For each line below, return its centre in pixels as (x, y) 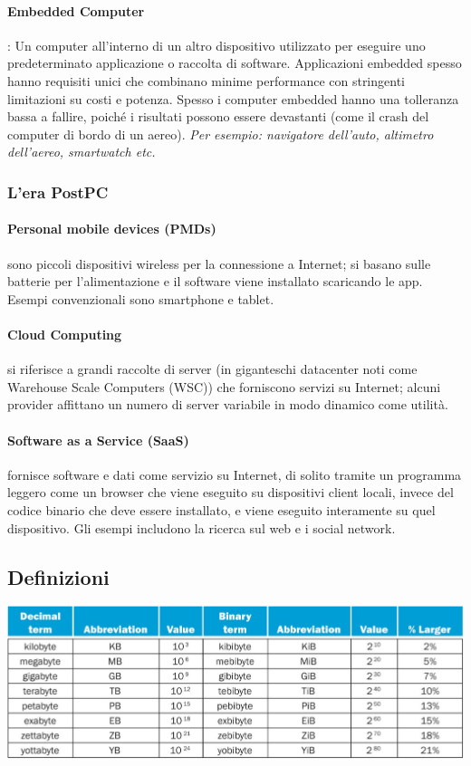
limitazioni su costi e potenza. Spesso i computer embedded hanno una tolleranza (233, 98)
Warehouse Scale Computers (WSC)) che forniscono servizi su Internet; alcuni (224, 386)
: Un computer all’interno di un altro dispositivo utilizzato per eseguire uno (216, 45)
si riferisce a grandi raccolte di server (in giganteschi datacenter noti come (212, 369)
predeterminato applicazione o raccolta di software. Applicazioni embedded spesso (235, 63)
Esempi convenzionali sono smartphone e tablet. (141, 298)
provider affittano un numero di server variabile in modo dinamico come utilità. (228, 404)
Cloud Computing (65, 334)
